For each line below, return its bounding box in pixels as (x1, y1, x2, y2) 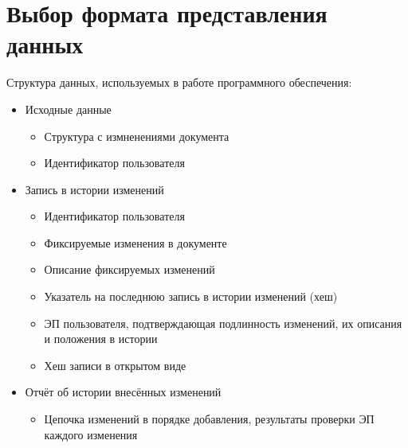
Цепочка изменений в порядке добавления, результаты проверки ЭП (44, 411, 375, 427)
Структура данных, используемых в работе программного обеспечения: (6, 74, 352, 91)
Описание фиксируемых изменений (44, 261, 215, 278)
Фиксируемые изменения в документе (44, 234, 227, 251)
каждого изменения (44, 426, 138, 442)
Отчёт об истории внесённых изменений (25, 384, 222, 400)
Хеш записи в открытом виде (44, 356, 186, 373)
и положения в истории (44, 330, 158, 347)
